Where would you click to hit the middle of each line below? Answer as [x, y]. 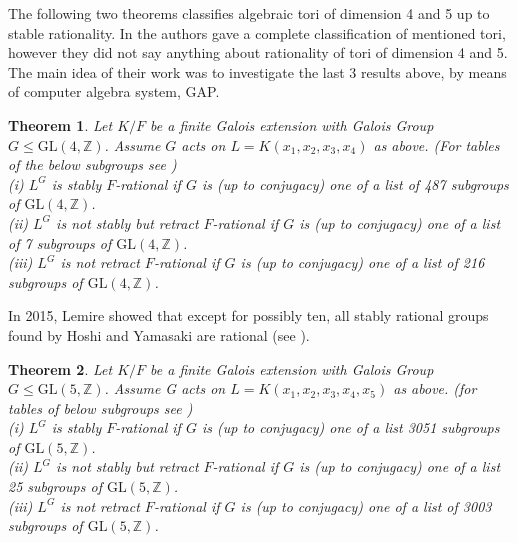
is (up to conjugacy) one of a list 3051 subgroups [350, 427]
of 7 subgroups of [60, 242]
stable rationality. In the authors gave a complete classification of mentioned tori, [257, 32]
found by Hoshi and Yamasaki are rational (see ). [159, 334]
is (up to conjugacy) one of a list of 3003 [366, 505]
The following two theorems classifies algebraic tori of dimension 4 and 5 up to [249, 13]
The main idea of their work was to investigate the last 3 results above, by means [257, 71]
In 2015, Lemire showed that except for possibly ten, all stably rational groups [248, 315]
